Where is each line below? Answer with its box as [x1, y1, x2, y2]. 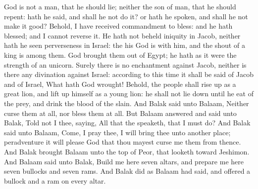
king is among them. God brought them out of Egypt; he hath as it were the [4, 49, 237, 60]
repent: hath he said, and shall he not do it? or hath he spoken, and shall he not [4, 11, 248, 21]
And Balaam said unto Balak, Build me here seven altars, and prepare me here [4, 156, 244, 166]
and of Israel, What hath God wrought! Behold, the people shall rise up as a [4, 78, 236, 89]
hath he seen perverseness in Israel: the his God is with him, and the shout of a [4, 40, 245, 50]
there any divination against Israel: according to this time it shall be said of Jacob [4, 69, 254, 79]
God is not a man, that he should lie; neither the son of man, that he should [4, 1, 236, 11]
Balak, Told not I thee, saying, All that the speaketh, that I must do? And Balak [4, 117, 251, 128]
